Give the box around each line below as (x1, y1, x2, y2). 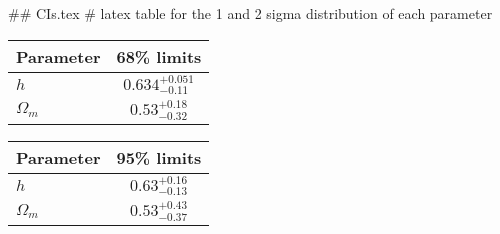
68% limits (116, 44, 202, 68)
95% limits (116, 145, 202, 169)
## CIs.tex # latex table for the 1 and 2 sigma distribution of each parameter (8, 3, 493, 23)
